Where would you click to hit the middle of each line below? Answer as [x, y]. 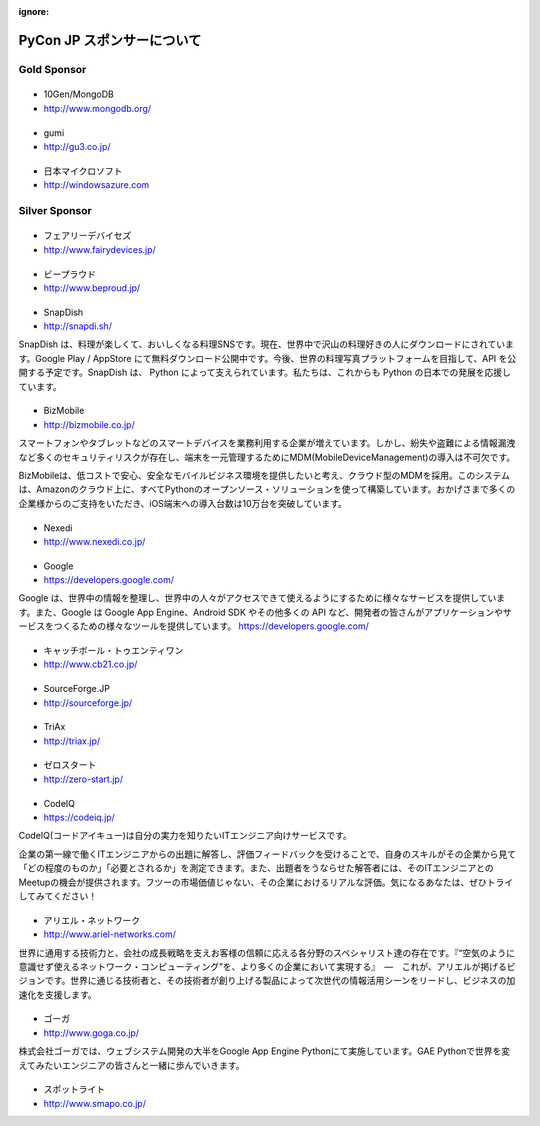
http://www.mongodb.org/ [97, 108]
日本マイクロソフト [83, 171]
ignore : [34, 11]
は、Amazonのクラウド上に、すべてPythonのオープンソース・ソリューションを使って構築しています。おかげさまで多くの [267, 489]
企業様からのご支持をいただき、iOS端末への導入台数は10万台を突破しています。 [182, 503]
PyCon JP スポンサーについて [110, 40]
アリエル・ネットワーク [91, 920]
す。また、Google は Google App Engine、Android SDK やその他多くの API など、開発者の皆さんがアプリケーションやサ [265, 612]
